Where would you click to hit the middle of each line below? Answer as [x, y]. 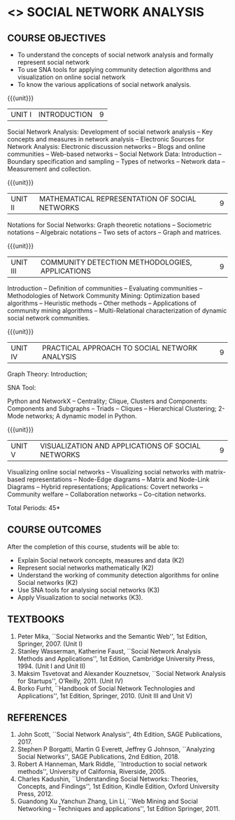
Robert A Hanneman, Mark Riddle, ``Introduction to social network [112, 764]
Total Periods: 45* [34, 508]
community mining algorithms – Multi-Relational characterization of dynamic [117, 311]
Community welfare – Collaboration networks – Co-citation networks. [107, 494]
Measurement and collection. [49, 169]
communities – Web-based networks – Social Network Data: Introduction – [114, 154]
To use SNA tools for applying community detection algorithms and [114, 70]
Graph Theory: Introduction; [48, 374]
